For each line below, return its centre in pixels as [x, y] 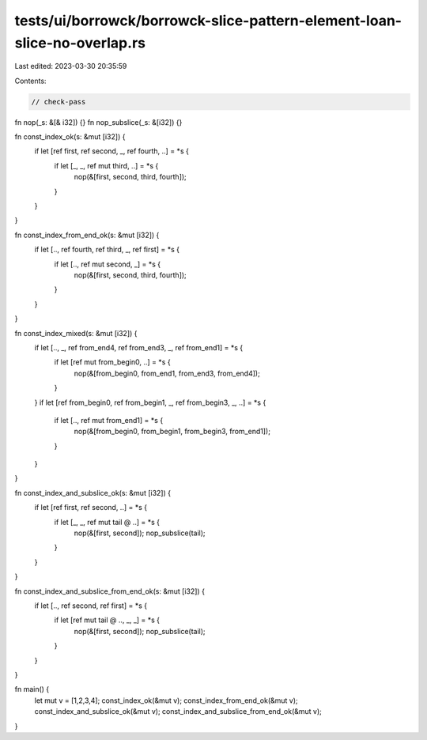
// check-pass [59, 102]
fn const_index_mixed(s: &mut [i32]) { [76, 333]
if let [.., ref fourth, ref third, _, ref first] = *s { [107, 250]
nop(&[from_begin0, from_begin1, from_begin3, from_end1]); [172, 432]
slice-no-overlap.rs [80, 43]
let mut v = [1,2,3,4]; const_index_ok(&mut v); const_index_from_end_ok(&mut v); [166, 700]
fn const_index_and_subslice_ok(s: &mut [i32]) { [93, 493]
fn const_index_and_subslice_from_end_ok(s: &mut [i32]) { [110, 591]
